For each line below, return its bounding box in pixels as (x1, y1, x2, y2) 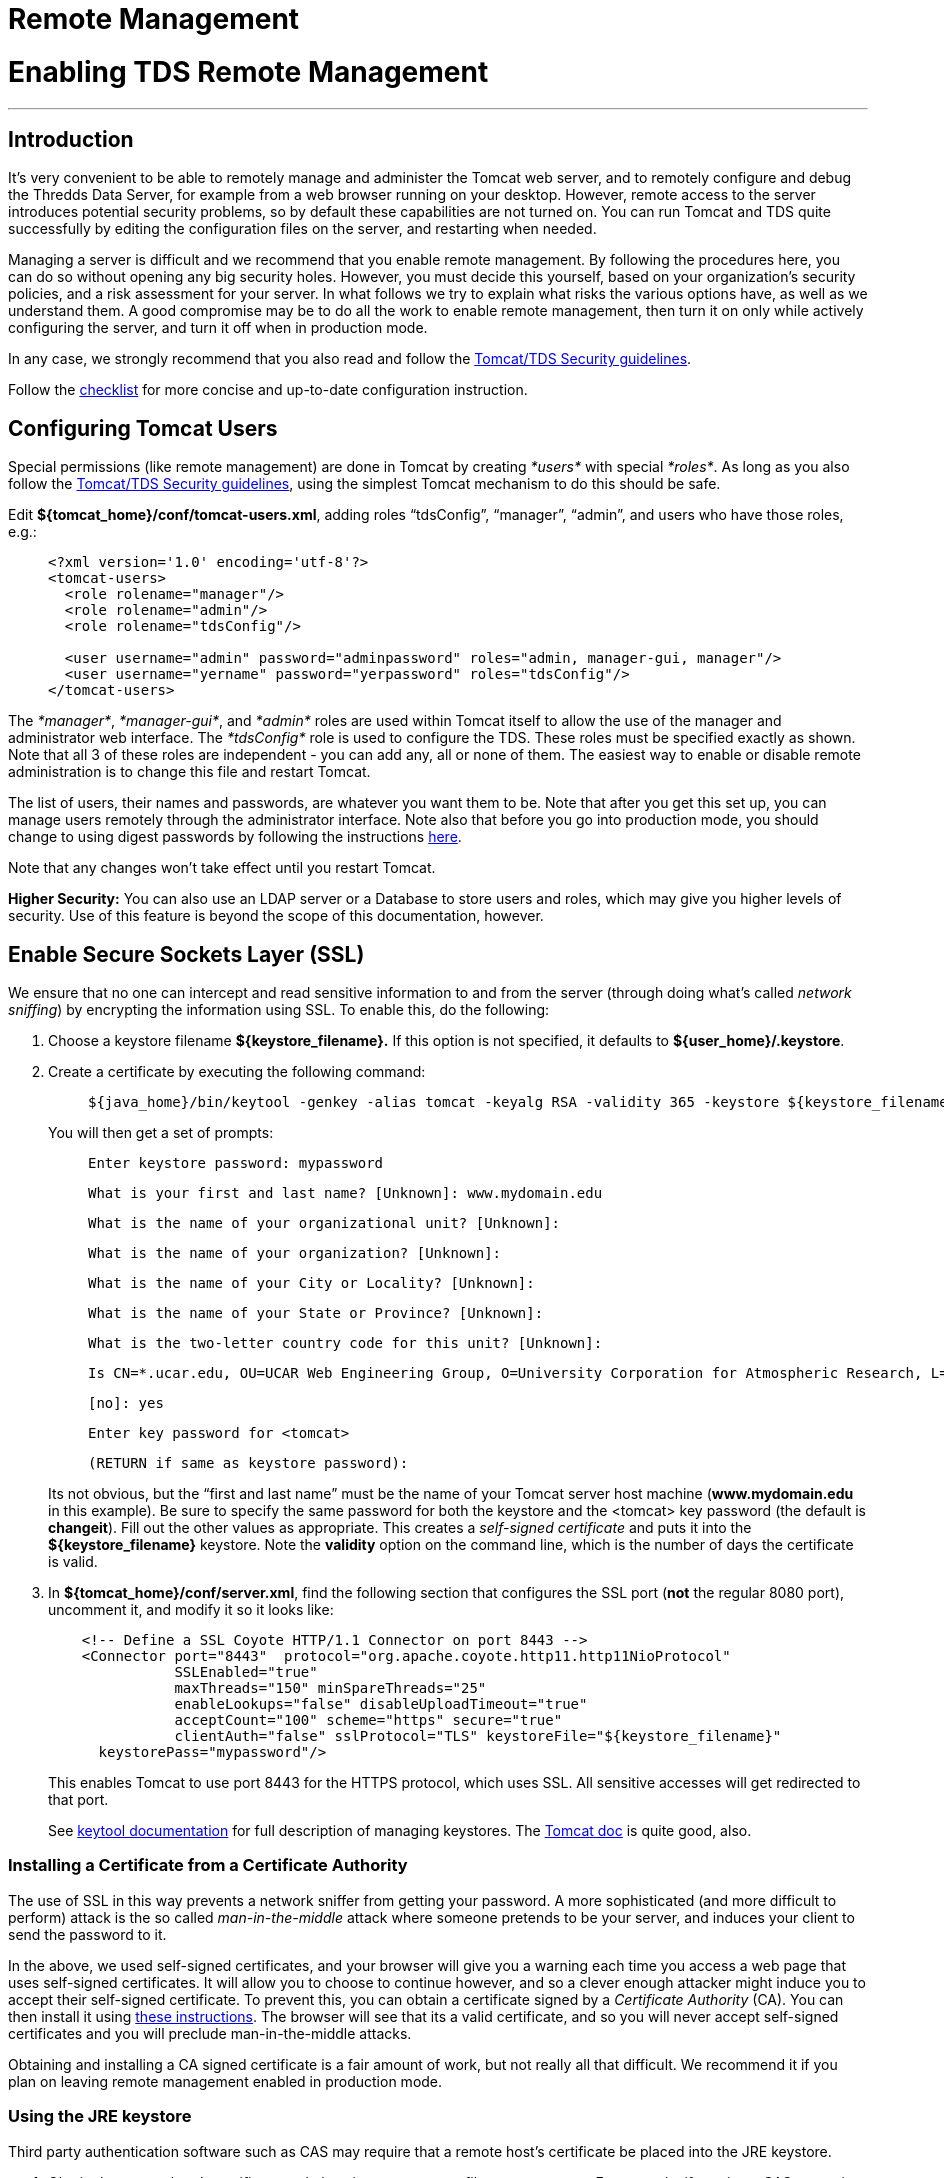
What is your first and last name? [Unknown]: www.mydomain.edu (88, 1185, 603, 1202)
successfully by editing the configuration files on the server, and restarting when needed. (8, 220, 597, 238)
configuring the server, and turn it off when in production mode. (8, 319, 428, 337)
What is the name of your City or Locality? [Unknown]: (88, 1275, 535, 1292)
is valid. (48, 1553, 98, 1571)
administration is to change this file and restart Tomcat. (8, 763, 371, 781)
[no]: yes (88, 1395, 164, 1412)
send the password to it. (8, 1925, 167, 1943)
